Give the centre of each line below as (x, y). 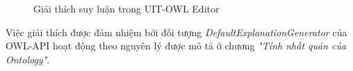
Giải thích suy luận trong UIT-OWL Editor (126, 8)
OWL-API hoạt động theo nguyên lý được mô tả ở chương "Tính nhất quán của (176, 46)
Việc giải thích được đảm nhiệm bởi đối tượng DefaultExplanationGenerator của (176, 32)
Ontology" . (28, 59)
